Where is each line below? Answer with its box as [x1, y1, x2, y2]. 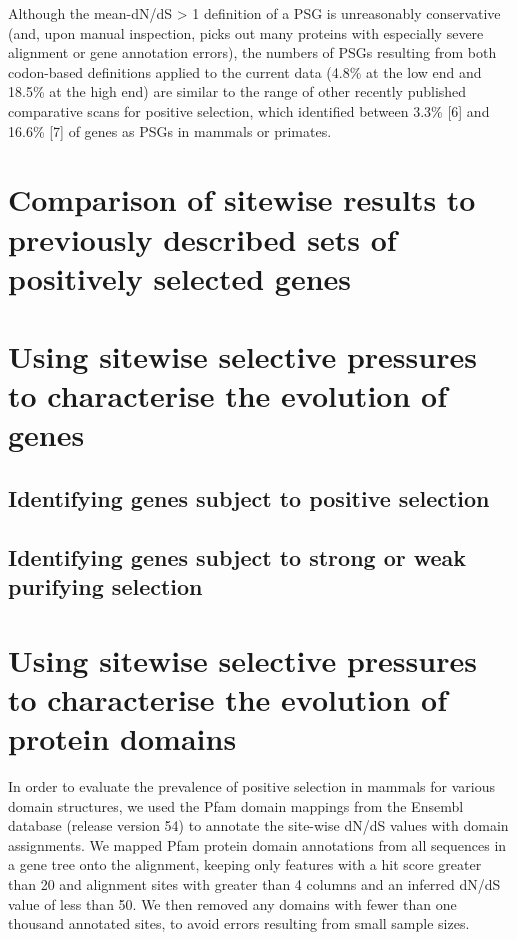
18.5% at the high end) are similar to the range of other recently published [8, 81, 467, 102]
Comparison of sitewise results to [8, 179, 476, 220]
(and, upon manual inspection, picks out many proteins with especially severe [8, 22, 484, 43]
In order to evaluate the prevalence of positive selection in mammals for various [8, 776, 495, 797]
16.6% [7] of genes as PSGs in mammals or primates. [8, 120, 332, 141]
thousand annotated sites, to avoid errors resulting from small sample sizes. [8, 913, 470, 934]
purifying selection [8, 571, 203, 602]
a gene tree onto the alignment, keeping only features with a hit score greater [8, 854, 482, 875]
